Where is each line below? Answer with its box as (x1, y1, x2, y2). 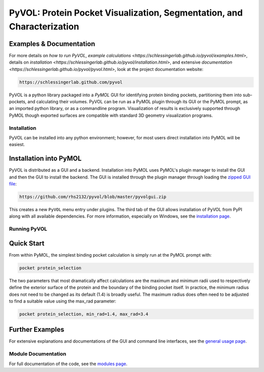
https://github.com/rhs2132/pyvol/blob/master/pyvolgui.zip (19, 194, 167, 199)
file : (9, 181, 17, 187)
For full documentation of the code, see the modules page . (9, 361, 128, 367)
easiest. (9, 142, 25, 148)
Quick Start (9, 239, 44, 247)
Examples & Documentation (9, 40, 95, 48)
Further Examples (9, 326, 65, 334)
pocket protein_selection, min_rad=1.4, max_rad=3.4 (19, 311, 149, 317)
